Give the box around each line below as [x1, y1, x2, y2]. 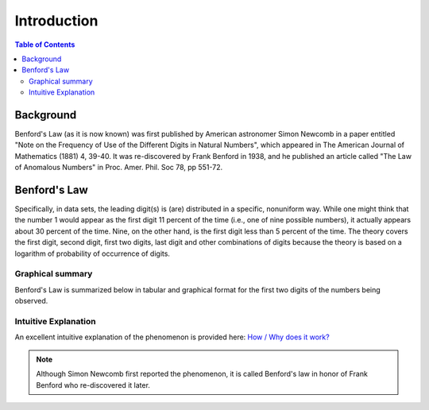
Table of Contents [14, 40, 75, 49]
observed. [14, 296, 48, 306]
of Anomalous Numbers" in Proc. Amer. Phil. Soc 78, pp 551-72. [14, 163, 223, 172]
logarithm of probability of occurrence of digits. [14, 249, 171, 258]
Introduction [14, 12, 99, 29]
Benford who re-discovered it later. [36, 380, 151, 389]
